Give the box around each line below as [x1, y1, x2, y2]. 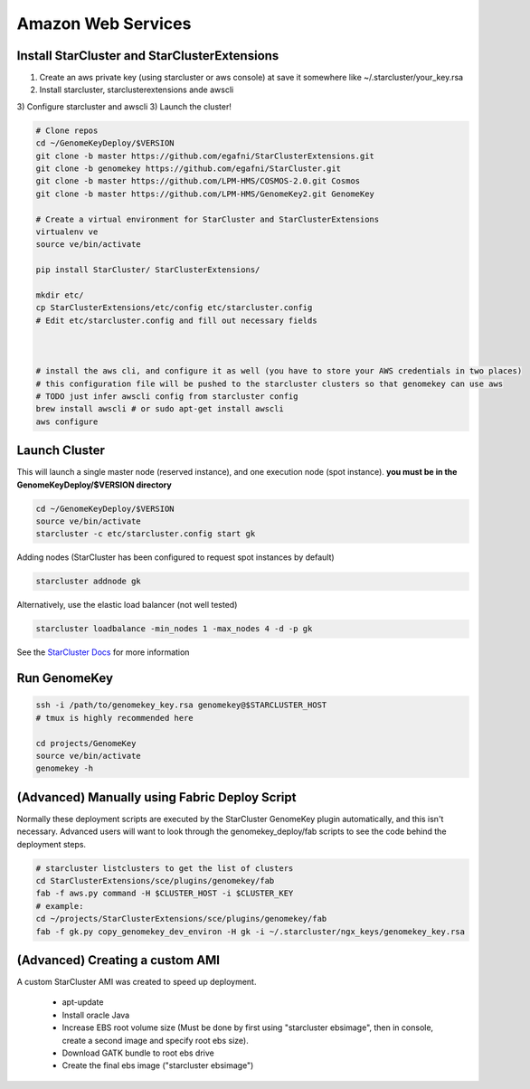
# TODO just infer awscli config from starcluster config [35, 392, 298, 402]
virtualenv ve [35, 226, 99, 237]
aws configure [35, 416, 99, 427]
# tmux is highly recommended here [35, 713, 194, 723]
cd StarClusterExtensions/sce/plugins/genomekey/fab [35, 876, 275, 885]
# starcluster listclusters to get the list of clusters [35, 863, 294, 873]
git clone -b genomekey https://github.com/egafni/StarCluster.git [35, 164, 342, 174]
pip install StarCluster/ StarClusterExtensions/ [35, 265, 260, 275]
